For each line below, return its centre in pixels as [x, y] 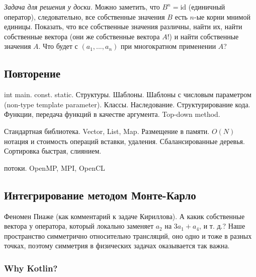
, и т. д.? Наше [222, 226]
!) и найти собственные [203, 36]
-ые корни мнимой [222, 16]
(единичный [207, 7]
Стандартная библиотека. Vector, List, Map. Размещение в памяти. [107, 131]
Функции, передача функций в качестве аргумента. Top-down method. [112, 114]
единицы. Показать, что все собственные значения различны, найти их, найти [123, 26]
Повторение [32, 73]
